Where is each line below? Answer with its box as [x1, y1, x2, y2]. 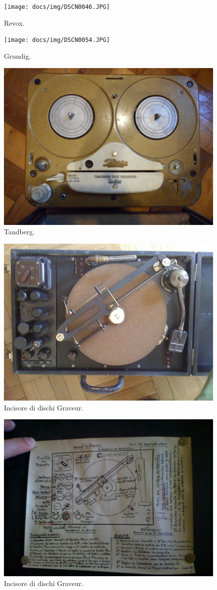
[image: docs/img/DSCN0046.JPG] [4, 3, 110, 10]
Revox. [4, 17, 25, 28]
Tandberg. [4, 226, 35, 237]
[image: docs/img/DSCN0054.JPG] [4, 37, 110, 44]
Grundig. [4, 50, 31, 61]
